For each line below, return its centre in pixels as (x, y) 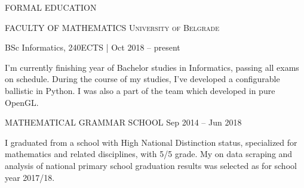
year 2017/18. (30, 177)
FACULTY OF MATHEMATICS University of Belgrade (112, 27)
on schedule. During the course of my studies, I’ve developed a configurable (142, 79)
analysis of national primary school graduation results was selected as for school (151, 165)
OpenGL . (22, 102)
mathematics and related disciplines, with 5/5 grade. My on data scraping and (149, 154)
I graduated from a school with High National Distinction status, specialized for (151, 142)
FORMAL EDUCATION (51, 7)
